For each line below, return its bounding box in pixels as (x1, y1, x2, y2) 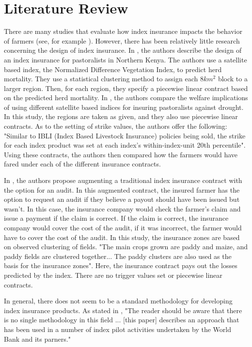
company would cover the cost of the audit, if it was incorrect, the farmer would (4, 223, 242, 232)
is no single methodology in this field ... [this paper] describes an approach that (4, 315, 239, 325)
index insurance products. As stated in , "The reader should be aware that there (4, 305, 242, 315)
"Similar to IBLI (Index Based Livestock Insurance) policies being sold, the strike (4, 130, 246, 140)
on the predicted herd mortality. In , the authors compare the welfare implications (4, 92, 248, 103)
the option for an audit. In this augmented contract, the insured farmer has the (4, 184, 240, 195)
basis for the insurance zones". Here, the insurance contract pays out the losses (4, 260, 237, 271)
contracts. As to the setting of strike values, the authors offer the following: (4, 121, 227, 131)
